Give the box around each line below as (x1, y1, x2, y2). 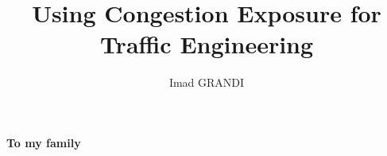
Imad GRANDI (168, 74, 245, 91)
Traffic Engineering (99, 28, 314, 60)
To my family (6, 134, 81, 150)
